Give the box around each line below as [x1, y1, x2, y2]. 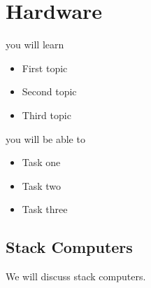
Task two [22, 178, 62, 193]
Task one [22, 155, 61, 170]
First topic [22, 60, 68, 75]
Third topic [22, 107, 71, 122]
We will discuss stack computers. [6, 269, 146, 284]
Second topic [22, 84, 77, 99]
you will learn [6, 37, 64, 52]
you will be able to [6, 131, 85, 146]
